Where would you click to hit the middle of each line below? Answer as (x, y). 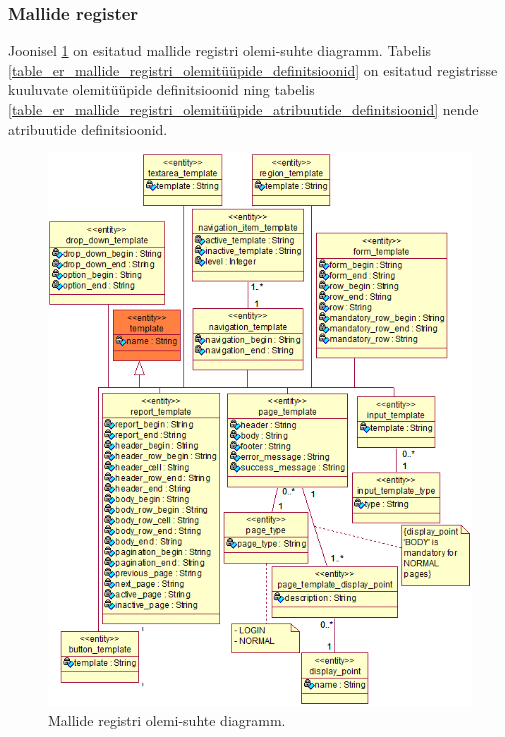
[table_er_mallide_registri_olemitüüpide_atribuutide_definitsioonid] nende (243, 109)
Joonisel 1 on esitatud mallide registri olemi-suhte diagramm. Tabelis (220, 50)
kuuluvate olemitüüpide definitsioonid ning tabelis (161, 89)
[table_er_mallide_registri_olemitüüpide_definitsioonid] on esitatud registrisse (253, 69)
